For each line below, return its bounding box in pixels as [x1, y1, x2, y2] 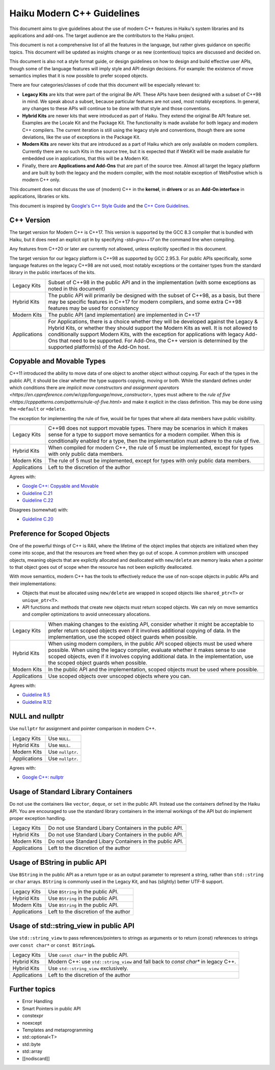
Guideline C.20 [22, 516, 53, 522]
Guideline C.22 [22, 497, 53, 504]
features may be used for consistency [48, 305, 139, 312]
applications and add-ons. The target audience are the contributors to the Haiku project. [9, 32, 195, 38]
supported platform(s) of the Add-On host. [48, 343, 150, 350]
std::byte [22, 1041, 41, 1047]
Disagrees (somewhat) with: [9, 507, 69, 513]
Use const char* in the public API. [48, 951, 129, 958]
